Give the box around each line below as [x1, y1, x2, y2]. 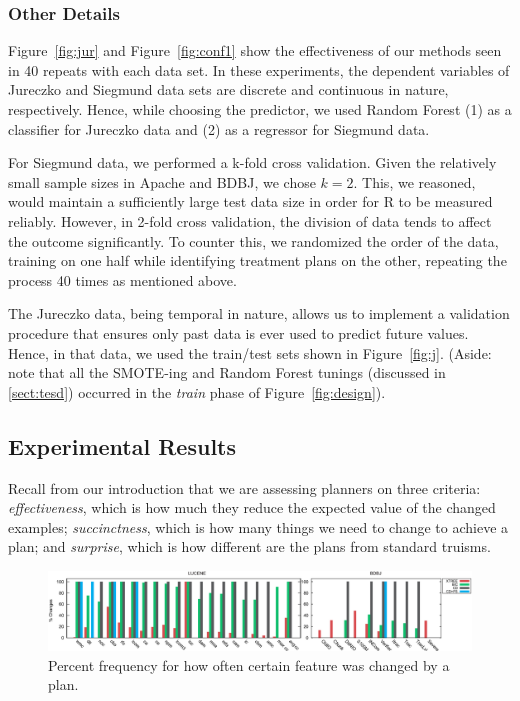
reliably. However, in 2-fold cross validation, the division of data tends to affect [8, 210, 492, 231]
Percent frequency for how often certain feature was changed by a [48, 654, 450, 675]
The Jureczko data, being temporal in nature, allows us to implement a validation [8, 303, 510, 324]
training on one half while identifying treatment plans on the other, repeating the [8, 250, 507, 271]
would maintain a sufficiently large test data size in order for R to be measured [8, 191, 493, 212]
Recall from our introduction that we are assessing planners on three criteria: [8, 477, 481, 498]
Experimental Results [8, 430, 236, 461]
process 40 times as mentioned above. [8, 269, 237, 290]
